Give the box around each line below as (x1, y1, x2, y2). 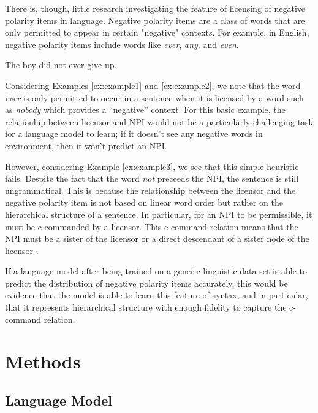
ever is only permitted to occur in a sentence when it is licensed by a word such (5, 91, 304, 104)
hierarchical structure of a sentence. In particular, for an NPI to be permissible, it (5, 207, 312, 220)
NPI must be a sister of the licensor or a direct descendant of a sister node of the (5, 232, 309, 245)
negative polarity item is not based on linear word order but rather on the (5, 196, 283, 209)
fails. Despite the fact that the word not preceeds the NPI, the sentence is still (5, 172, 299, 185)
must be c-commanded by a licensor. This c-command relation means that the (5, 220, 298, 233)
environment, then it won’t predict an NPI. (5, 139, 167, 152)
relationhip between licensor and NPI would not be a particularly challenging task (5, 115, 313, 128)
